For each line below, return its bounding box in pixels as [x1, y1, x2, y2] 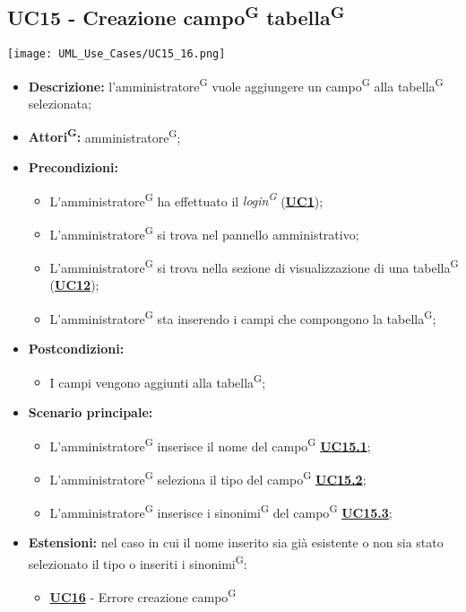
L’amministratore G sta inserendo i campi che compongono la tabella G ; [49, 306, 436, 328]
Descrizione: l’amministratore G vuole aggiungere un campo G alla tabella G [28, 74, 444, 95]
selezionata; [28, 94, 91, 113]
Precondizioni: [28, 157, 118, 176]
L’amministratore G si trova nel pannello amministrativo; [49, 222, 359, 243]
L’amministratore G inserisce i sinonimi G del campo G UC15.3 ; [49, 501, 393, 521]
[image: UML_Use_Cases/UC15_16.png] [7, 48, 226, 61]
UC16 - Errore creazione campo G [49, 585, 237, 606]
